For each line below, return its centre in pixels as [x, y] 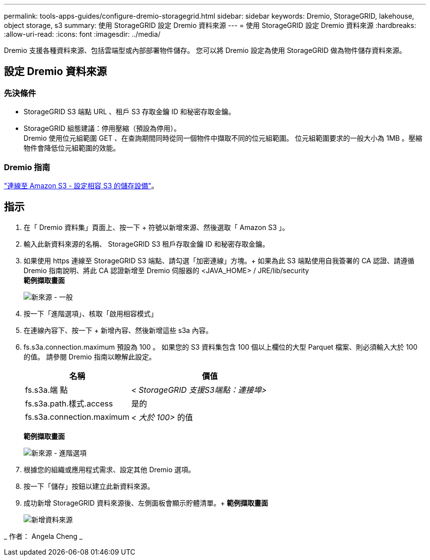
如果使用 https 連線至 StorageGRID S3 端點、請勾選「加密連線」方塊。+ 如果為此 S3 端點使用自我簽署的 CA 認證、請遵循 [219, 260]
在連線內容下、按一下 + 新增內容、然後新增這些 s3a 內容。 [118, 330]
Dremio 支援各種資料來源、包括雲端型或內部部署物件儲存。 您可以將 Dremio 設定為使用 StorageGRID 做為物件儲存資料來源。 [205, 50]
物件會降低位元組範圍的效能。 [72, 148]
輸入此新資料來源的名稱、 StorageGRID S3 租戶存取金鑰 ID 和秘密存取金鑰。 [147, 244]
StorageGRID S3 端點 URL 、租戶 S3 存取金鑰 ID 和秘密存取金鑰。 [129, 112]
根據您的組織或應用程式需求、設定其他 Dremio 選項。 [109, 469]
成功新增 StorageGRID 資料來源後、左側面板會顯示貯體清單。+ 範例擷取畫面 [146, 503]
